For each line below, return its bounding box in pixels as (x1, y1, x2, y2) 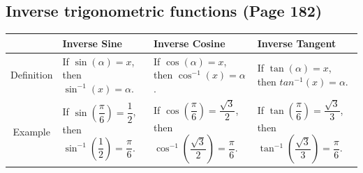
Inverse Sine (62, 35, 122, 50)
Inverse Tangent (257, 35, 336, 50)
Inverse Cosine (154, 35, 225, 50)
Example (13, 124, 50, 138)
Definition (10, 67, 53, 82)
